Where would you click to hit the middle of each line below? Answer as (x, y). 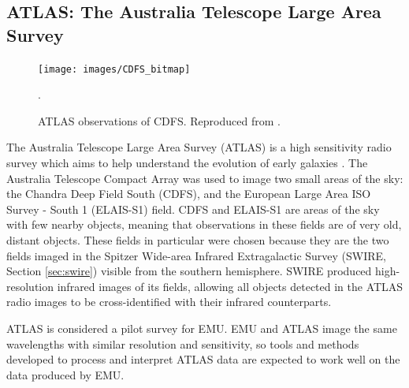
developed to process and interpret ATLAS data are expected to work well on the (203, 359)
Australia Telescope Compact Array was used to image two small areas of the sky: (205, 178)
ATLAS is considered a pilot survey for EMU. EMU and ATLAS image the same (202, 328)
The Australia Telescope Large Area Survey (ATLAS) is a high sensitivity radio (199, 147)
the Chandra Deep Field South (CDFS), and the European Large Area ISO (189, 194)
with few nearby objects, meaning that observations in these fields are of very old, (204, 224)
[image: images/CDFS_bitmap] (114, 69)
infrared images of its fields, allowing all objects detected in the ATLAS (230, 286)
